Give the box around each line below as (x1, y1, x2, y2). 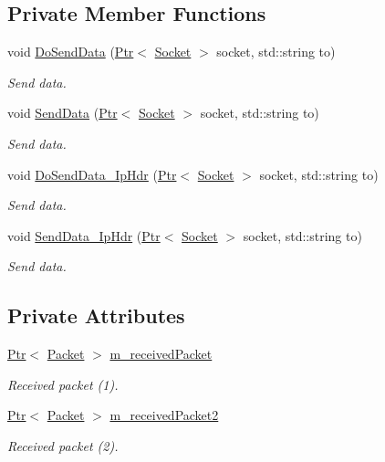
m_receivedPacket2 (109, 405, 219, 425)
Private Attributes (7, 301, 185, 330)
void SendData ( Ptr (7, 103, 118, 122)
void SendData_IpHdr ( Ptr (7, 226, 161, 245)
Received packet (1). (7, 374, 119, 394)
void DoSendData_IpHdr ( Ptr (7, 164, 177, 184)
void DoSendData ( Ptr (7, 42, 134, 61)
